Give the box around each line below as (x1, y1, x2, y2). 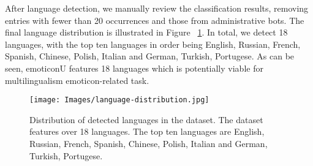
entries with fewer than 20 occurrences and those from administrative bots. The (5, 13, 304, 26)
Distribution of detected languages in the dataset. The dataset (29, 113, 263, 126)
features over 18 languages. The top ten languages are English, (29, 125, 265, 138)
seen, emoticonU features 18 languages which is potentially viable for (5, 61, 263, 74)
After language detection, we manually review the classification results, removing (5, 2, 309, 14)
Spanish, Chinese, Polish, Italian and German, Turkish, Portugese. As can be (5, 50, 295, 62)
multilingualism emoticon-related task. (5, 74, 149, 86)
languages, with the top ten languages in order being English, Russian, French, (5, 37, 301, 50)
